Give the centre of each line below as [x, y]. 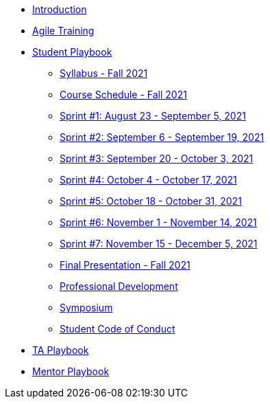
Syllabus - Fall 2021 [104, 73]
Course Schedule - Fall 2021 [123, 94]
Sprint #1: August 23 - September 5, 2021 [153, 116]
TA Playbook [61, 350]
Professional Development [119, 286]
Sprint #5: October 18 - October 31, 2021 [151, 201]
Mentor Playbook [71, 371]
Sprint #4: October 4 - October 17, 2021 [148, 180]
